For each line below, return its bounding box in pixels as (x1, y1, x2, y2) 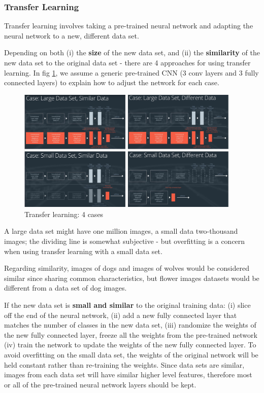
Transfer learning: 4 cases (24, 208, 104, 219)
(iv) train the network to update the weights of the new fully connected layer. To (4, 339, 256, 350)
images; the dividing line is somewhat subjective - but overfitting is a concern (4, 236, 245, 246)
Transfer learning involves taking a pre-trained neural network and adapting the (4, 20, 253, 31)
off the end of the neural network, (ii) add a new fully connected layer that (4, 309, 237, 320)
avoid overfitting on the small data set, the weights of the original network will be (4, 349, 258, 360)
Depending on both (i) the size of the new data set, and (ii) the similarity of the (4, 47, 260, 58)
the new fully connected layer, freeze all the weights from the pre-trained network (4, 329, 257, 340)
